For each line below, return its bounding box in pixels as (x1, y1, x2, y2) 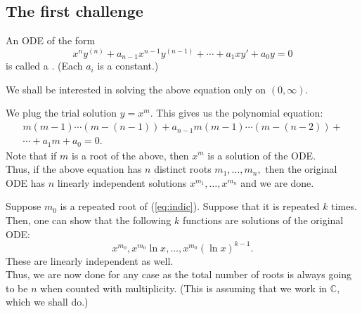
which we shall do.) (6, 294, 89, 309)
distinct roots (154, 162, 212, 176)
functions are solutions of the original (182, 212, 344, 227)
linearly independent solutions (57, 175, 187, 190)
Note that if (6, 148, 57, 162)
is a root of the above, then (71, 148, 189, 162)
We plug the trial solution (6, 105, 117, 120)
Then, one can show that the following (6, 212, 172, 227)
